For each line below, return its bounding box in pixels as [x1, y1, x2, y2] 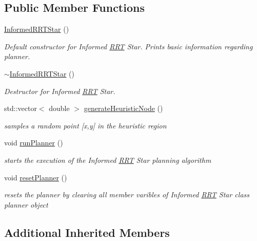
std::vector [4, 103, 37, 114]
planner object [4, 199, 48, 210]
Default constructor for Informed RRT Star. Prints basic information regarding [4, 41, 253, 51]
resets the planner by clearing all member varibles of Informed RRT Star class [4, 189, 249, 200]
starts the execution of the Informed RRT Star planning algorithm [4, 154, 211, 165]
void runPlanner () [4, 137, 63, 148]
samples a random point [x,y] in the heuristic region [4, 120, 167, 131]
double [49, 103, 70, 114]
